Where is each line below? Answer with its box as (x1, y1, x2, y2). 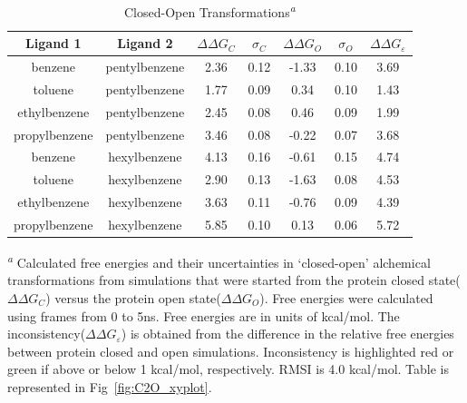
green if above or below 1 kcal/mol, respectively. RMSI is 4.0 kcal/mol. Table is (7, 359, 450, 378)
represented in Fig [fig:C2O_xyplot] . (7, 377, 212, 396)
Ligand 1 (25, 34, 82, 53)
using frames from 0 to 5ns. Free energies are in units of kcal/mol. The (7, 306, 400, 325)
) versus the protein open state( (45, 288, 221, 307)
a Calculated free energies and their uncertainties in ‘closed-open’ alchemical (7, 251, 431, 271)
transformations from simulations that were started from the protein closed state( (7, 270, 461, 290)
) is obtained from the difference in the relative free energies (121, 324, 454, 343)
